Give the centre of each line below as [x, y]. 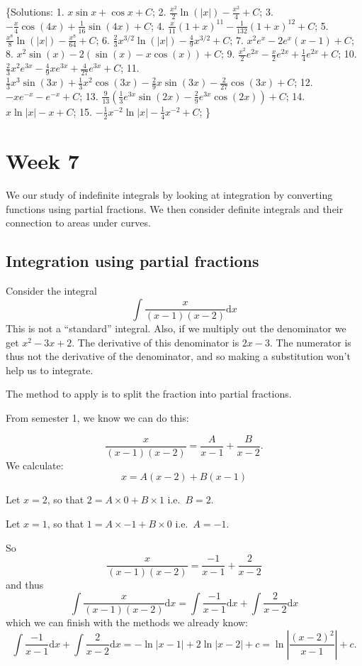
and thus [25, 585]
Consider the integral [51, 290]
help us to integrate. [50, 370]
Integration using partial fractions [132, 261]
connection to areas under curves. [78, 223]
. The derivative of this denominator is [155, 342]
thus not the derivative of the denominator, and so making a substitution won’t [178, 356]
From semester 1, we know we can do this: [97, 418]
